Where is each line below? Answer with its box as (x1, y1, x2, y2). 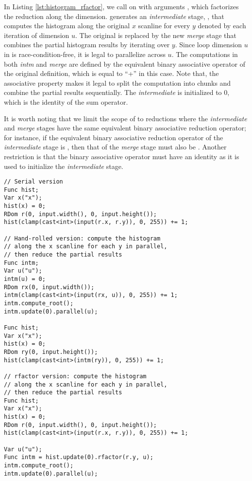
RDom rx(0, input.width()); (4, 283, 95, 291)
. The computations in (171, 49, 238, 59)
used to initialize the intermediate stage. (4, 161, 123, 171)
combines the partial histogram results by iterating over (4, 39, 170, 50)
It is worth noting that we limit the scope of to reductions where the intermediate (4, 113, 247, 123)
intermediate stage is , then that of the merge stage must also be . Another (4, 142, 227, 152)
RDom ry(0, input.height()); (4, 348, 98, 355)
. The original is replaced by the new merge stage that (75, 30, 236, 40)
